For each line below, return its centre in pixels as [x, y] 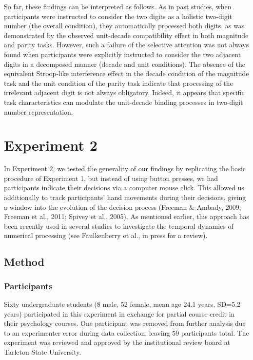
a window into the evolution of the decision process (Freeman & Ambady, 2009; [123, 207]
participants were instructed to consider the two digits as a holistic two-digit [118, 16]
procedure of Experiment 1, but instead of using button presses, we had [111, 178]
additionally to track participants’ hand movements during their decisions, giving [125, 197]
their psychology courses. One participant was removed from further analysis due [125, 323]
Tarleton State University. [43, 351]
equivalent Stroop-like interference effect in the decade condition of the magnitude [126, 73]
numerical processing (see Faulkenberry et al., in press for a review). [106, 235]
